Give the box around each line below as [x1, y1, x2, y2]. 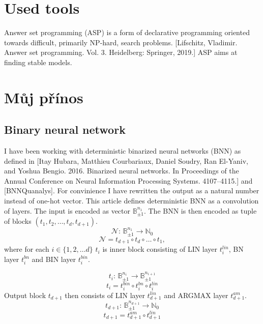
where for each [4, 244, 49, 254]
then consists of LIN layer [65, 289, 145, 300]
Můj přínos [4, 86, 83, 107]
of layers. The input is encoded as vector [4, 205, 131, 216]
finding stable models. [4, 56, 72, 67]
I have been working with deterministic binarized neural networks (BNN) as [4, 145, 241, 156]
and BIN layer [32, 253, 76, 264]
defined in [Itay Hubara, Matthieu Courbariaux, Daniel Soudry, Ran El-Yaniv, [4, 155, 248, 166]
